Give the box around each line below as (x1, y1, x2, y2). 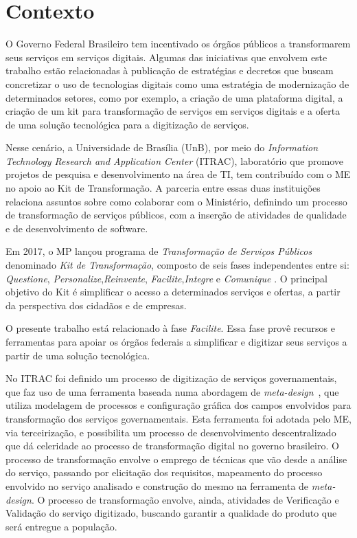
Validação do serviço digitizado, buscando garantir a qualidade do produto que (5, 506, 337, 520)
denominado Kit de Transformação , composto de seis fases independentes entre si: (5, 258, 349, 272)
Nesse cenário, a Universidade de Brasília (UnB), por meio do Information (5, 140, 319, 155)
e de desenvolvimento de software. (5, 221, 148, 235)
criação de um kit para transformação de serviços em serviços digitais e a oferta (5, 104, 341, 118)
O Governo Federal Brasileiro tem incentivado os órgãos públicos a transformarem (5, 36, 351, 51)
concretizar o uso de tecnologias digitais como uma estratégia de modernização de (5, 76, 349, 91)
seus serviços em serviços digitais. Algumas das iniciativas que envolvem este (5, 49, 327, 64)
